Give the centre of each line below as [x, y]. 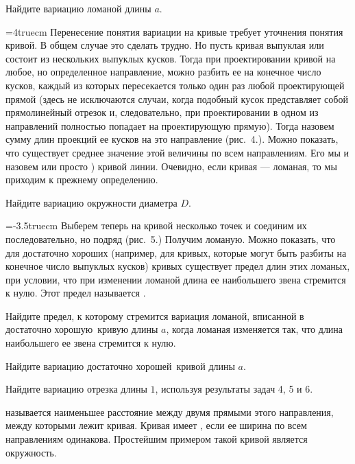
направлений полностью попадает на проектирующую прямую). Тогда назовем [170, 125]
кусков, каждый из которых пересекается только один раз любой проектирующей [175, 85]
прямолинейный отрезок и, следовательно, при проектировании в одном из [162, 112]
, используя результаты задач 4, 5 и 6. [234, 389]
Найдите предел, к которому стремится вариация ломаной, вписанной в [155, 315]
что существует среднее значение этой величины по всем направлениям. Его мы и [177, 152]
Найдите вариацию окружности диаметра [91, 202]
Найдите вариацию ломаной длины [78, 8]
